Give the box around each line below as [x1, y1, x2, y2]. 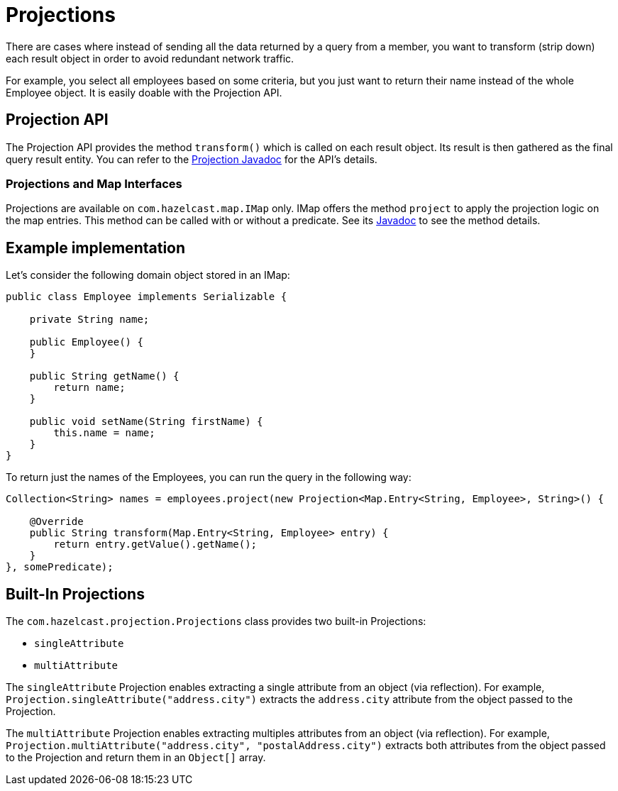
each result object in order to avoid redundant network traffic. [6, 52, 294, 65]
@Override [29, 516, 84, 528]
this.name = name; [53, 427, 155, 439]
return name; [53, 382, 126, 394]
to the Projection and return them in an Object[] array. [6, 751, 266, 764]
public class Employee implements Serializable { [6, 291, 287, 303]
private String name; [29, 314, 150, 326]
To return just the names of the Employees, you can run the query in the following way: [6, 471, 412, 484]
